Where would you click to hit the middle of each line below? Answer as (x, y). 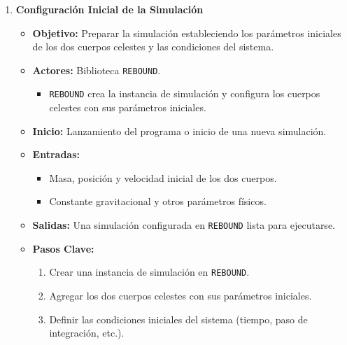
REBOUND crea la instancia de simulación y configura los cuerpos (185, 93)
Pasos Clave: (63, 248)
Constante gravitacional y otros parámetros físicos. (158, 201)
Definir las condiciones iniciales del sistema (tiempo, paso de (178, 319)
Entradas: (56, 154)
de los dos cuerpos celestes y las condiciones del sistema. (153, 47)
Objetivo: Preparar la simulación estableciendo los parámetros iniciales (187, 33)
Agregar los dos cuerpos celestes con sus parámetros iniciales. (180, 295)
